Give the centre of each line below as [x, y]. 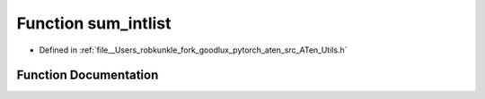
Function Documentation [88, 75]
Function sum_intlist [94, 23]
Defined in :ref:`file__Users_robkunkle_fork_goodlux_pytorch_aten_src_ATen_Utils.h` [193, 50]
